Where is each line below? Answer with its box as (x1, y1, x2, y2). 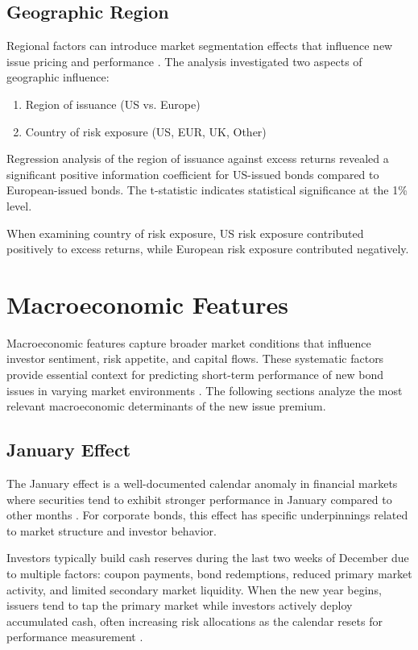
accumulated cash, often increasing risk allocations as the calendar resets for (6, 612, 383, 629)
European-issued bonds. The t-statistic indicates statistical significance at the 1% (6, 181, 408, 198)
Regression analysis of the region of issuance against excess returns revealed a (6, 150, 389, 167)
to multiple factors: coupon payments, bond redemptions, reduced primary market (6, 565, 412, 581)
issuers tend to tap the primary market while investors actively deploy (6, 597, 353, 614)
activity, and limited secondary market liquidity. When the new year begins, (6, 581, 382, 598)
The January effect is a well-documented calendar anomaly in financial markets (6, 475, 398, 492)
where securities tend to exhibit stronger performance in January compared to (6, 490, 392, 507)
